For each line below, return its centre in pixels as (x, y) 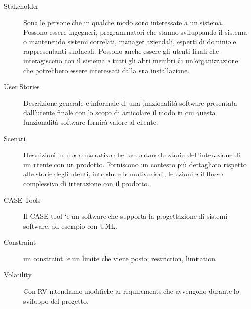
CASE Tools (22, 200)
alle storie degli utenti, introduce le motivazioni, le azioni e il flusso (123, 174)
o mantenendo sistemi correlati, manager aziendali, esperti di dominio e (130, 41)
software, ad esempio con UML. (70, 225)
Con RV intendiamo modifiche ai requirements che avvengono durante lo (131, 291)
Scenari (15, 138)
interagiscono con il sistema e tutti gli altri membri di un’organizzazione (131, 60)
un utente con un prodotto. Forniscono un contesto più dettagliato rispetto (135, 164)
